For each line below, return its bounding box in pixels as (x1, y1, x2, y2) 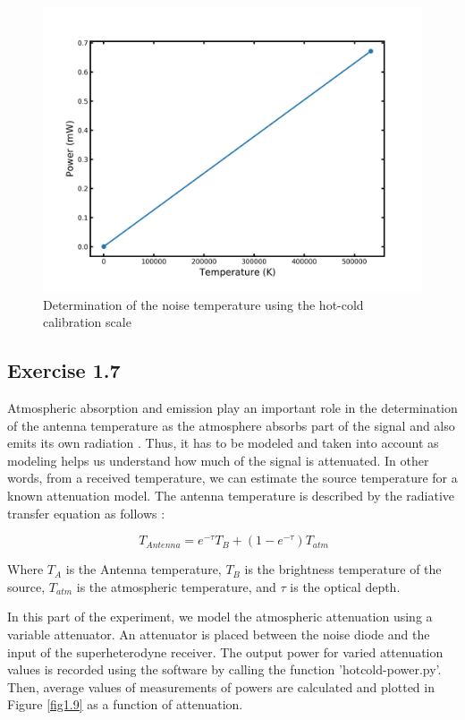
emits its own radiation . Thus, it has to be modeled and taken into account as (7, 433, 439, 452)
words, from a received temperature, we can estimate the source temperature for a (7, 468, 458, 487)
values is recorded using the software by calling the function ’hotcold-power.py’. (7, 660, 442, 679)
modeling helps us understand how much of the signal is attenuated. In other (7, 450, 429, 469)
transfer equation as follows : (7, 503, 165, 522)
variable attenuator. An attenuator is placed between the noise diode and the (7, 624, 430, 643)
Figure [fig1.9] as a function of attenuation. (7, 695, 243, 714)
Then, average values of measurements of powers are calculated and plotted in (7, 677, 435, 696)
